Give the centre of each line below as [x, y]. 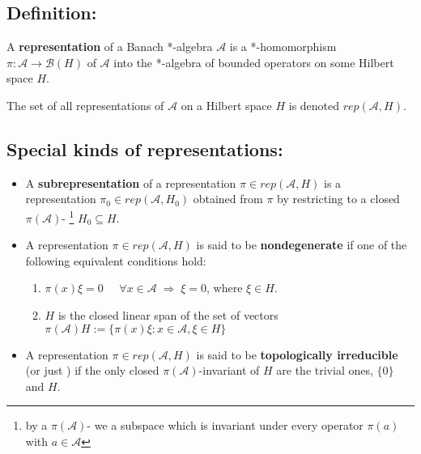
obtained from [228, 199]
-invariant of [229, 370]
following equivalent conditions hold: [116, 260]
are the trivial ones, [325, 370]
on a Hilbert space [226, 105]
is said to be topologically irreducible [297, 354]
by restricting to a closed [338, 199]
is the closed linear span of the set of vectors [168, 315]
